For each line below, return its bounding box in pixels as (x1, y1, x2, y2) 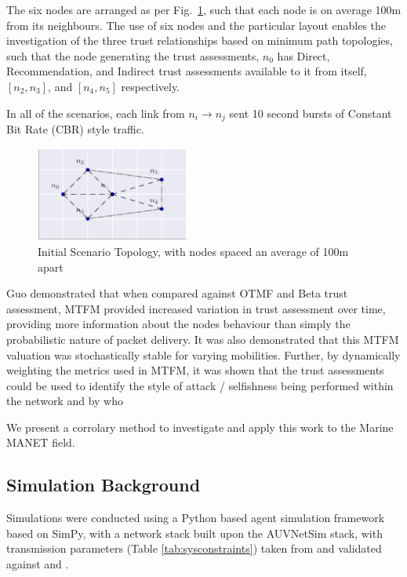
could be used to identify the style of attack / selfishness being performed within (6, 377, 394, 393)
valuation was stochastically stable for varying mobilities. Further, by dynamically (6, 346, 401, 363)
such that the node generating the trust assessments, (6, 47, 260, 64)
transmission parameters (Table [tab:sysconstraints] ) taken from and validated (6, 540, 382, 557)
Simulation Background (6, 473, 201, 497)
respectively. (121, 78, 180, 94)
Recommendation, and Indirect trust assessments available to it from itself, (6, 63, 367, 79)
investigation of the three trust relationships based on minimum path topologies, (6, 32, 393, 49)
